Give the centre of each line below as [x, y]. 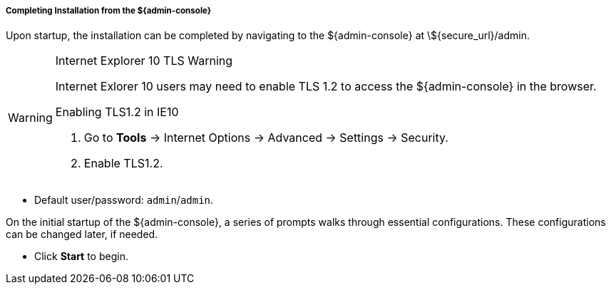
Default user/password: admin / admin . [124, 200]
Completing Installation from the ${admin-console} [109, 11]
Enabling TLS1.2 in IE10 [117, 112]
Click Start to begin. [81, 257]
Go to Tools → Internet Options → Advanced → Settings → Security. [266, 138]
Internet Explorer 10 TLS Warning [144, 61]
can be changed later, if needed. [82, 234]
